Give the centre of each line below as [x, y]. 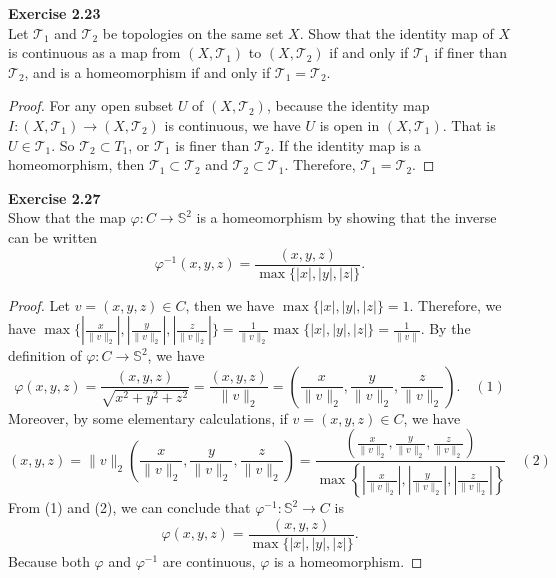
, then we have [230, 304]
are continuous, [209, 560]
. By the [445, 328]
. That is [469, 124]
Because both [49, 560]
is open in [349, 124]
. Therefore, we [455, 304]
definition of [45, 355]
